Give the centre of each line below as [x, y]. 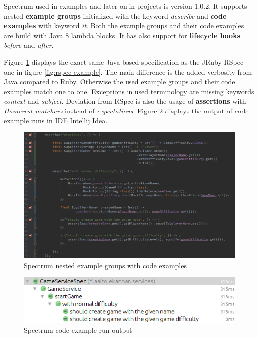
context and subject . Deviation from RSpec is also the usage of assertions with [125, 101]
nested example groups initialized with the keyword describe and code [115, 16]
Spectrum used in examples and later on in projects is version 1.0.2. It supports [126, 6]
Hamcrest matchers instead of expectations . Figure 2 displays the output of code [126, 110]
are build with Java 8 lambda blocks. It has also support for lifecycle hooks [122, 35]
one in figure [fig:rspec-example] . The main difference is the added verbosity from [128, 71]
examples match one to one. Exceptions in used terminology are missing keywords [129, 91]
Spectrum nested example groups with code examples [105, 265]
